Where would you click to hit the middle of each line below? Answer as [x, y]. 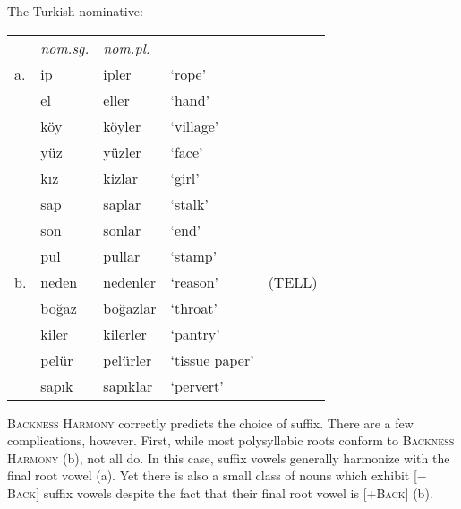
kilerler [125, 333]
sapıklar [128, 385]
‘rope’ [188, 73]
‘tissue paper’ [212, 359]
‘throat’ [194, 307]
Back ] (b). [405, 492]
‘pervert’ [197, 385]
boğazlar [130, 307]
